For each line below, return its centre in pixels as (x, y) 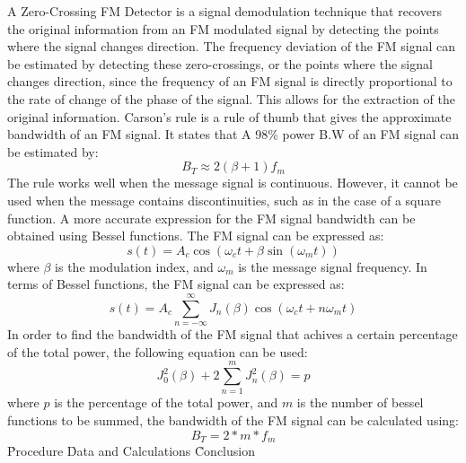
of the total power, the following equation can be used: (158, 351)
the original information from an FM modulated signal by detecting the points (223, 28)
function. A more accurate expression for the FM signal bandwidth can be (211, 218)
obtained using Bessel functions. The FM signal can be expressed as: (196, 236)
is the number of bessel (360, 402)
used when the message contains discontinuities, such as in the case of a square (224, 200)
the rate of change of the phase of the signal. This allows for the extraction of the (231, 98)
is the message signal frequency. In (333, 266)
